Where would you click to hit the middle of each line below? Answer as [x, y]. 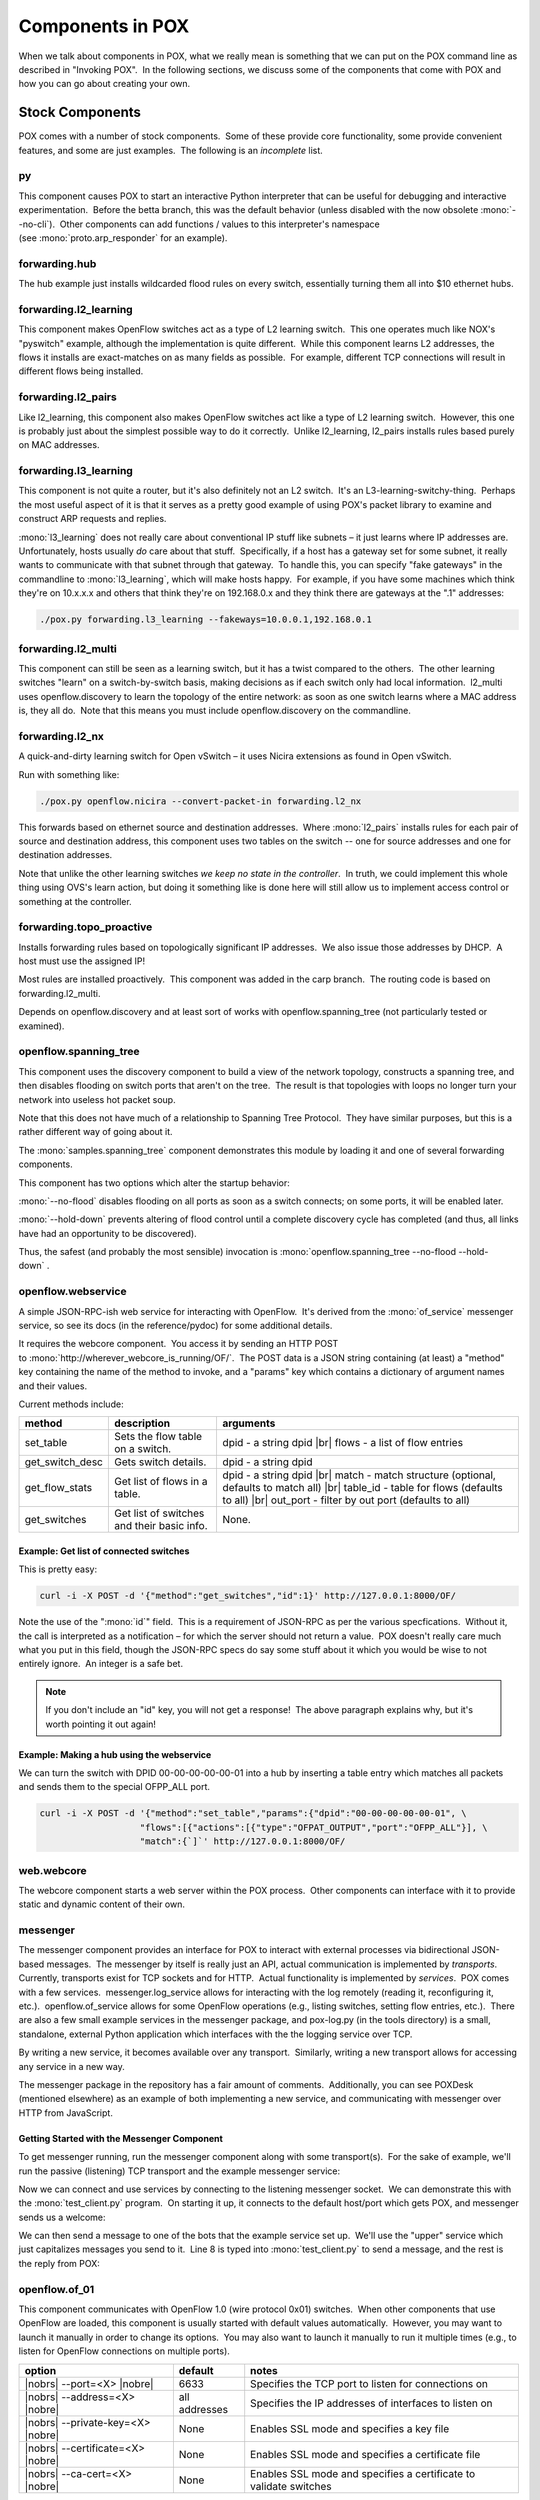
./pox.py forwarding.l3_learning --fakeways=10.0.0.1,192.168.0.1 [205, 619]
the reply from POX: [59, 2263]
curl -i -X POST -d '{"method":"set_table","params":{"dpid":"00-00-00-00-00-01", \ [253, 1813]
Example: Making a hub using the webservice [115, 1754]
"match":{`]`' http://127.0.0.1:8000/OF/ [242, 1841]
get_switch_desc [64, 1462]
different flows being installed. [81, 371]
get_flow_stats [58, 1488]
